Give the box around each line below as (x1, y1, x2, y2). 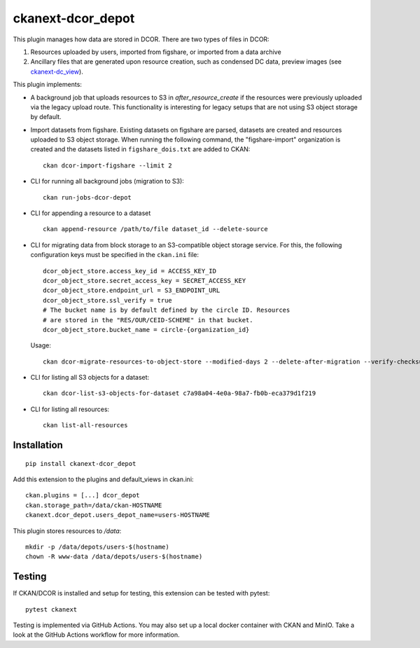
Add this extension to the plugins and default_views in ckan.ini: (13, 475, 194, 483)
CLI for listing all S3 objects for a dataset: (30, 373, 150, 382)
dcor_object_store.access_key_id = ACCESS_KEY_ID (43, 267, 217, 275)
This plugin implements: (13, 81, 82, 89)
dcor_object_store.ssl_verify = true (43, 296, 173, 304)
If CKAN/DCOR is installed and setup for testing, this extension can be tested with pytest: (13, 589, 270, 598)
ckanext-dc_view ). (30, 67, 83, 76)
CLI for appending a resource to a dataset (30, 209, 151, 217)
